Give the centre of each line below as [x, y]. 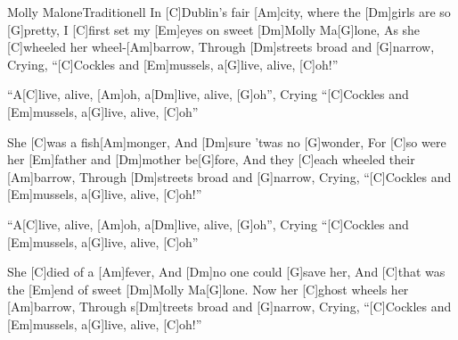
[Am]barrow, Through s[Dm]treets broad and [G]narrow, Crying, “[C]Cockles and [229, 307]
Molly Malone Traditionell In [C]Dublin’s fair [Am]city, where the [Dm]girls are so [229, 12]
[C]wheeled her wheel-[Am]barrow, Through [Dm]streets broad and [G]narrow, [221, 47]
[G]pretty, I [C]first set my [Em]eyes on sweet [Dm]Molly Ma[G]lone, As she [214, 29]
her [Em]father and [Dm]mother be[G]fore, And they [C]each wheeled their [211, 159]
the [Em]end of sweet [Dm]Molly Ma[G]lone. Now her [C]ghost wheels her [208, 289]
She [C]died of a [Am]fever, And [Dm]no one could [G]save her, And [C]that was [226, 272]
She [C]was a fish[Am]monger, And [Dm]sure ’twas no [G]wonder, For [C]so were [227, 141]
